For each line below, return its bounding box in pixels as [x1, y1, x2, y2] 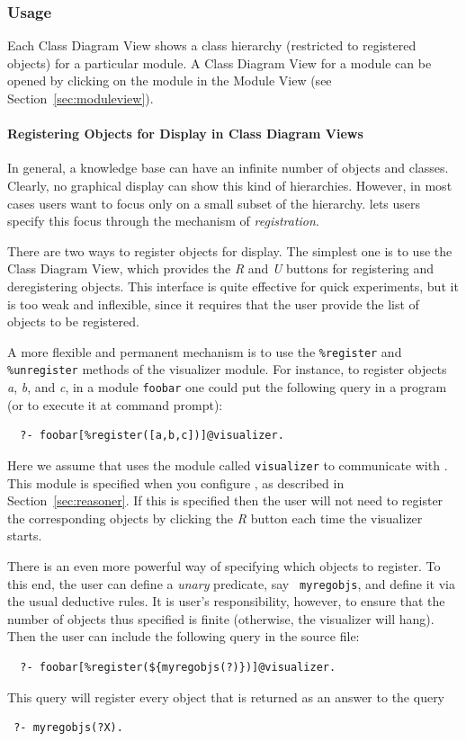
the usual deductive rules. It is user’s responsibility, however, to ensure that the [7, 592, 445, 611]
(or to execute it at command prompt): [7, 395, 223, 414]
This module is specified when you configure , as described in [7, 473, 345, 492]
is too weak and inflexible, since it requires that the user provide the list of [7, 294, 419, 313]
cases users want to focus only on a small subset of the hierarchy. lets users [7, 193, 421, 212]
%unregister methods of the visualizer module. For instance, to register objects [7, 360, 447, 379]
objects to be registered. [7, 312, 139, 331]
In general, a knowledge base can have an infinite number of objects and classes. [7, 158, 449, 177]
